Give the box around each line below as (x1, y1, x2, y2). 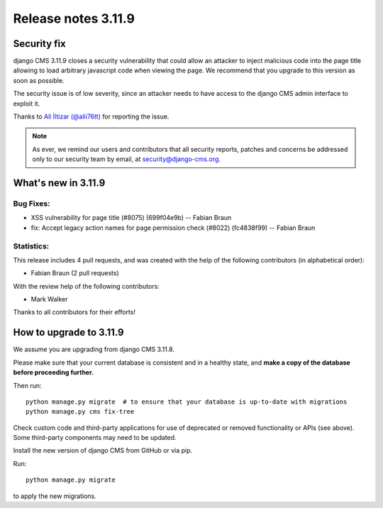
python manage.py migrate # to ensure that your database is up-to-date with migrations (26, 397, 348, 406)
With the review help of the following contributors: (13, 282, 160, 290)
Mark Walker (30, 295, 68, 304)
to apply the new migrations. (13, 492, 97, 500)
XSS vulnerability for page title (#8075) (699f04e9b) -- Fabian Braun (30, 214, 232, 222)
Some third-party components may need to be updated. (13, 434, 177, 442)
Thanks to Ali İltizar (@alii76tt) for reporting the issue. (13, 112, 170, 121)
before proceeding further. (13, 368, 94, 377)
